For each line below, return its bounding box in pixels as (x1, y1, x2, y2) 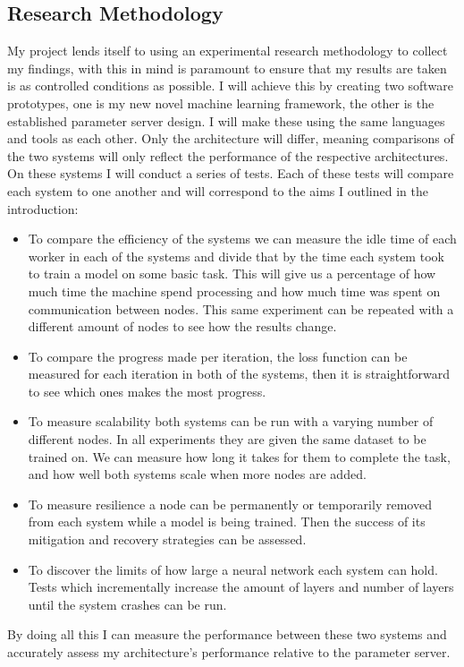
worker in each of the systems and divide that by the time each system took (28, 246, 444, 265)
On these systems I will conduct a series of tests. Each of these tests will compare (7, 164, 454, 183)
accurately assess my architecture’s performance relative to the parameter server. (7, 643, 451, 662)
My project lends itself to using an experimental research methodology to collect (7, 41, 448, 60)
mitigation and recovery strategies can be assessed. (28, 530, 307, 549)
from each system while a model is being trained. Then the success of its (28, 512, 426, 531)
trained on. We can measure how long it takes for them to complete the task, (28, 447, 451, 466)
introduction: (7, 199, 79, 218)
